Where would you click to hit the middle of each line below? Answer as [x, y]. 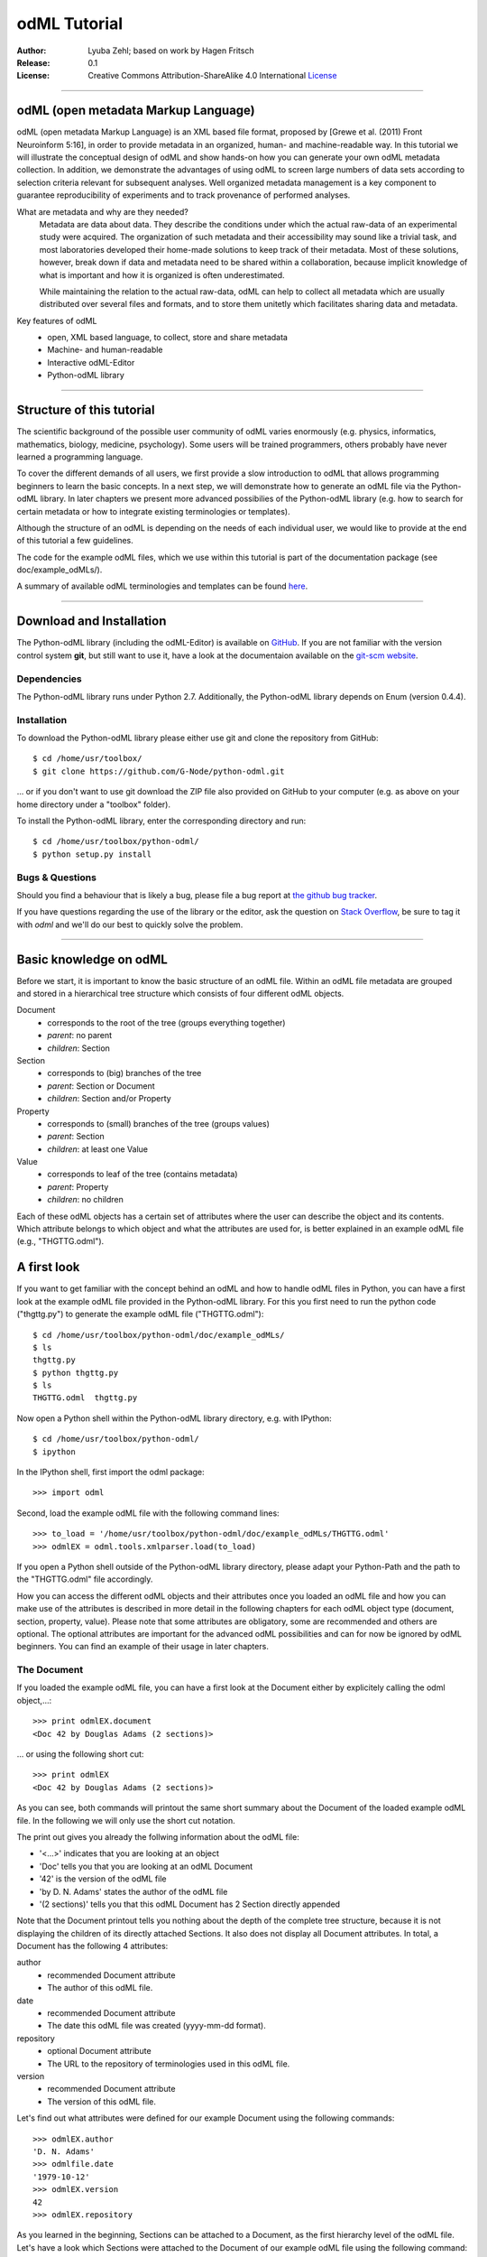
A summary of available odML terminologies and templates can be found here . [162, 586]
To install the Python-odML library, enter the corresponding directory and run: [161, 821]
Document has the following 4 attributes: [92, 1946]
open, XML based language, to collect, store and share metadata [168, 338]
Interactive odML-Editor [91, 362]
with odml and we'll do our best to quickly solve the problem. [130, 924]
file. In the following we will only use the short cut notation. [126, 1820]
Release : [33, 62]
